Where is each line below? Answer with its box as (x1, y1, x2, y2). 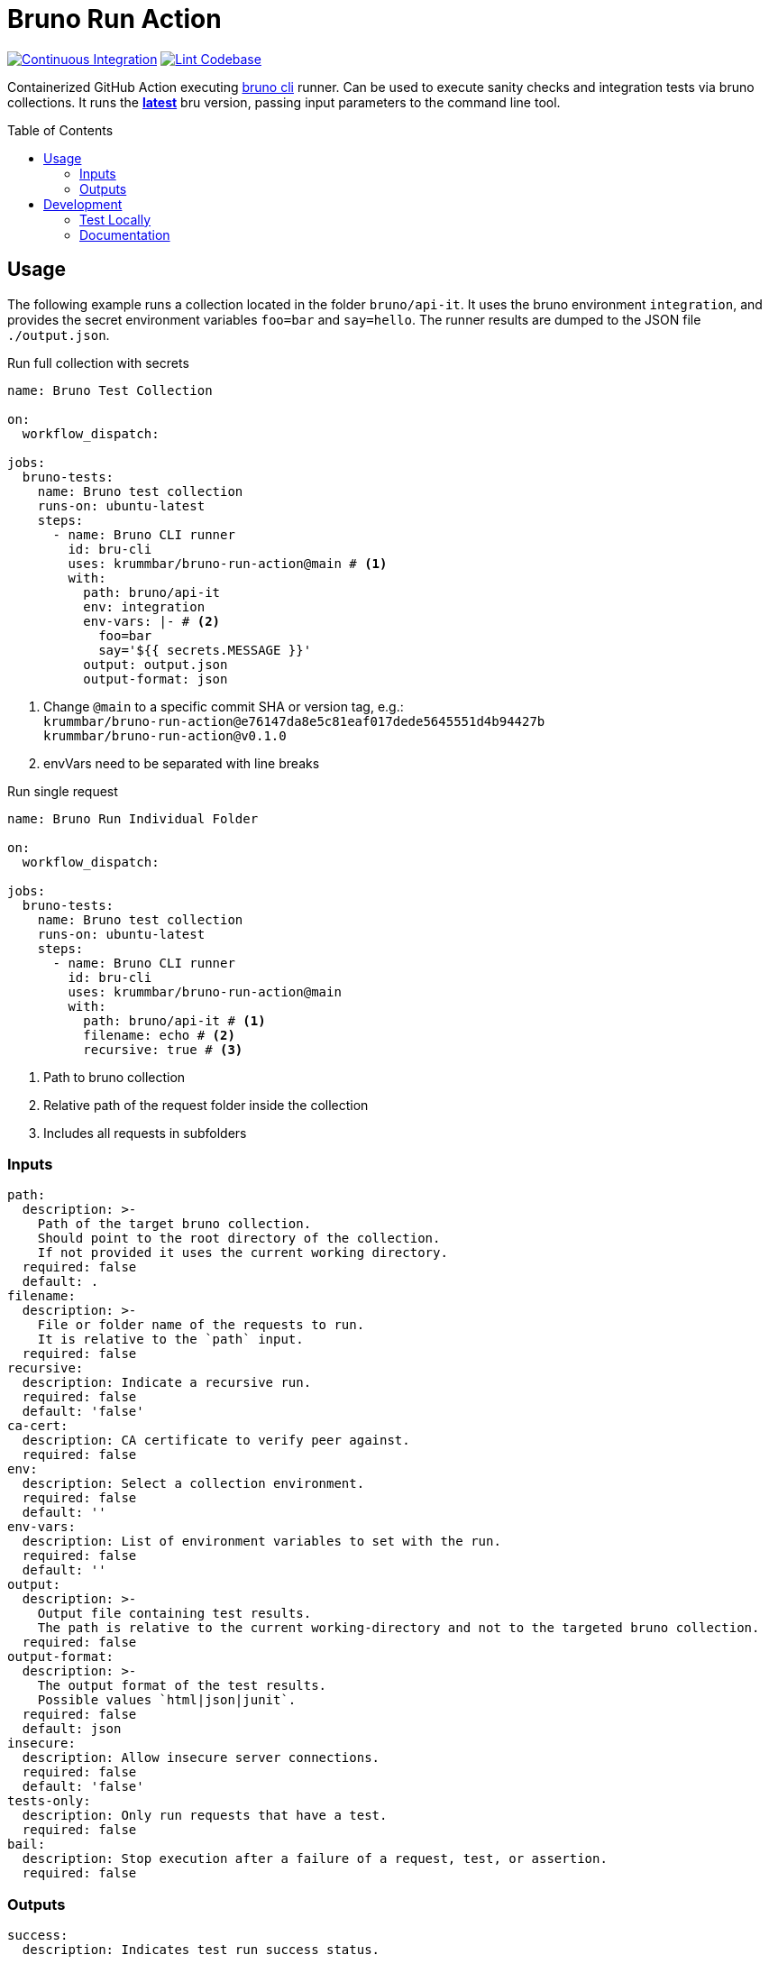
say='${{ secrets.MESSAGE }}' (98, 642, 312, 657)
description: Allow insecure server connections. (22, 1750, 380, 1766)
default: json (22, 1721, 122, 1737)
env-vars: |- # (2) (83, 613, 221, 629)
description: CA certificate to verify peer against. (22, 1433, 410, 1448)
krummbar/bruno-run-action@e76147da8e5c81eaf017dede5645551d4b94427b (43, 713, 545, 729)
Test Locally (79, 211, 151, 227)
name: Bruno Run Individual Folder (7, 811, 259, 826)
